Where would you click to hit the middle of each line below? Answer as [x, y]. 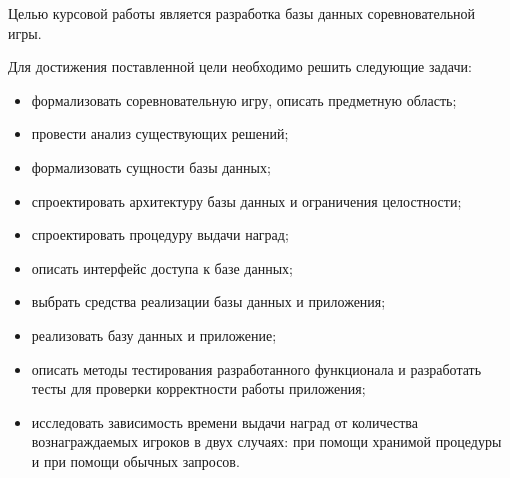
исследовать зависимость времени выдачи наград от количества [224, 421]
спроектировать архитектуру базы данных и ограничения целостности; [246, 200]
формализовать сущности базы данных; [151, 166]
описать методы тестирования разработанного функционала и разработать [256, 368]
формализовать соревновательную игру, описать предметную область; [244, 99]
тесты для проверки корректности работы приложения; [198, 388]
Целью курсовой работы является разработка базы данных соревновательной [242, 13]
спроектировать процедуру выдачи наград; [160, 234]
